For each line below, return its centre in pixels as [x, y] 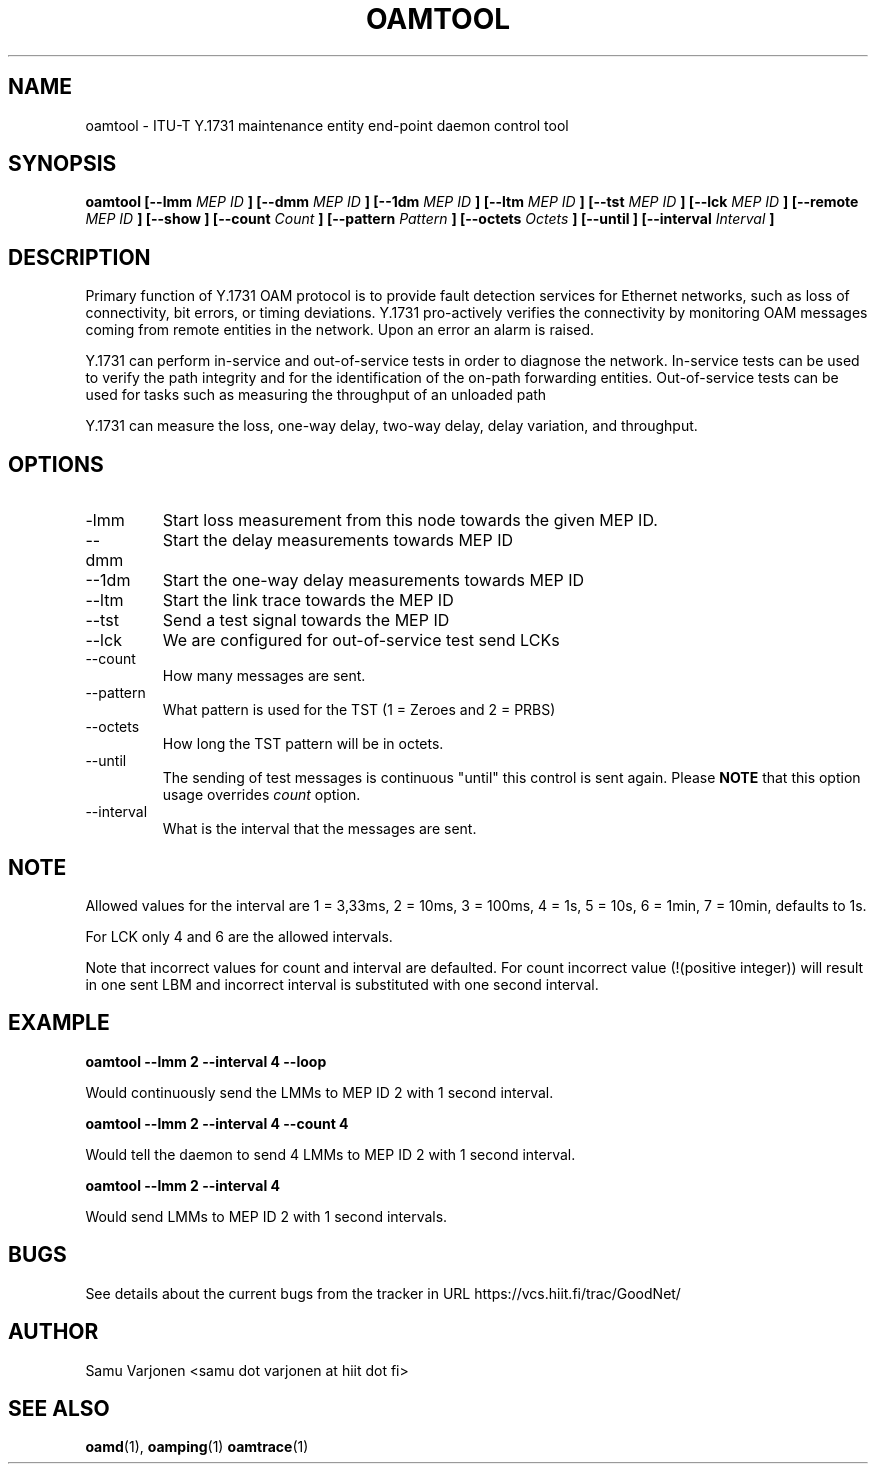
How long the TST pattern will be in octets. [303, 744]
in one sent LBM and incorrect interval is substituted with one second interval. [342, 984]
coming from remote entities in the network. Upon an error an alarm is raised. [340, 330]
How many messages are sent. [264, 676]
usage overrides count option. [261, 795]
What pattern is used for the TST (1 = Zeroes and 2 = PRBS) [359, 710]
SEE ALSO [59, 1408]
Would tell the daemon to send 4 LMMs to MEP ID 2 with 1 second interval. [330, 1154]
